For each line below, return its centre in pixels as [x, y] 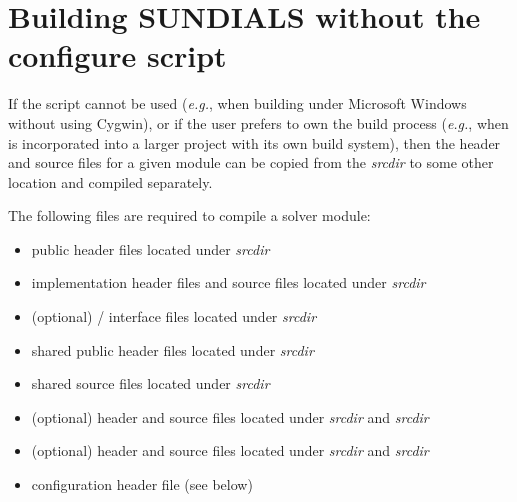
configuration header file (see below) [142, 484]
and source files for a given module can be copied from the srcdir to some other [251, 162]
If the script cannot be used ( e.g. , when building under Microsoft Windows [237, 103]
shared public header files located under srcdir [172, 349]
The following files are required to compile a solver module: [189, 215]
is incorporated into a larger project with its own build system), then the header [254, 142]
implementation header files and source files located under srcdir [228, 282]
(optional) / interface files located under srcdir [174, 316]
